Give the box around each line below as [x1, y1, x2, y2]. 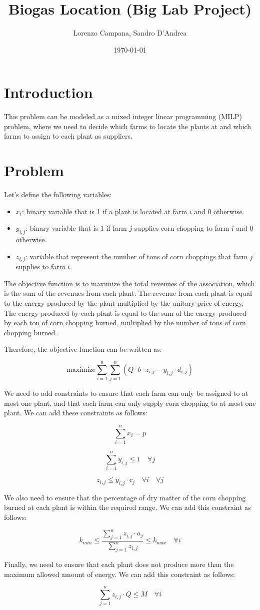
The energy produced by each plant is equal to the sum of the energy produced [4, 307, 246, 318]
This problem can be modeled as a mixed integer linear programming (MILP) [4, 111, 242, 122]
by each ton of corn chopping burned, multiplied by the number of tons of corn [4, 317, 246, 328]
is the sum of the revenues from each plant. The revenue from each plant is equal [4, 288, 252, 298]
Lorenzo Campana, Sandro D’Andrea [73, 28, 187, 38]
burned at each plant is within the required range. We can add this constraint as [4, 502, 251, 512]
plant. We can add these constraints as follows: [4, 407, 147, 418]
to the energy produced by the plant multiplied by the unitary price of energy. [4, 297, 244, 308]
